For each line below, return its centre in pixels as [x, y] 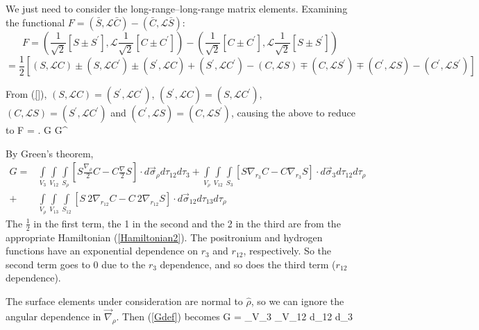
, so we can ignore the [297, 301]
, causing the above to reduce [293, 113]
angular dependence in [53, 316]
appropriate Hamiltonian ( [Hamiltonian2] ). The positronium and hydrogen [164, 237]
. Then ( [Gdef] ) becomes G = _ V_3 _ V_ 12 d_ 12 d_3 [235, 316]
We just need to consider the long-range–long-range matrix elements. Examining [177, 8]
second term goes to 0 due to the [76, 264]
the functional [35, 22]
